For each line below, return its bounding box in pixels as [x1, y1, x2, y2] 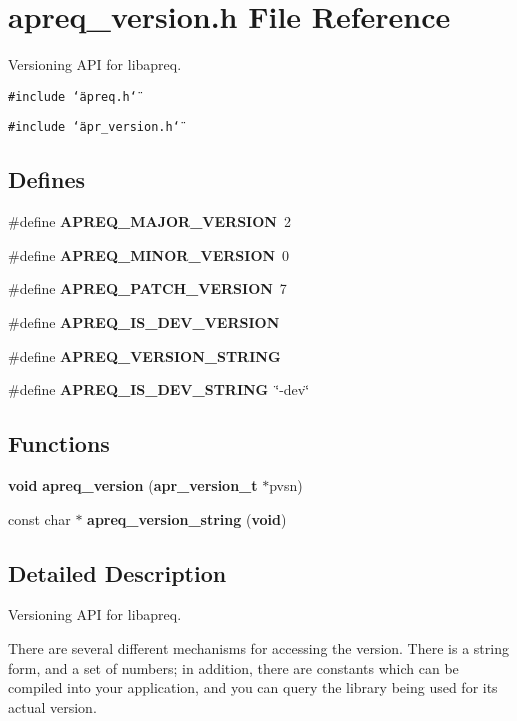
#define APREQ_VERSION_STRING [8, 345, 281, 366]
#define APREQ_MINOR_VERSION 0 [8, 244, 290, 265]
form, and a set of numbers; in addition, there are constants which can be [8, 657, 459, 678]
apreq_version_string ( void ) [87, 508, 287, 529]
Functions [8, 428, 110, 459]
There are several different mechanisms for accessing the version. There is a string [8, 637, 509, 658]
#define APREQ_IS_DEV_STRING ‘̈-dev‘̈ [8, 379, 310, 400]
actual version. [8, 696, 97, 717]
